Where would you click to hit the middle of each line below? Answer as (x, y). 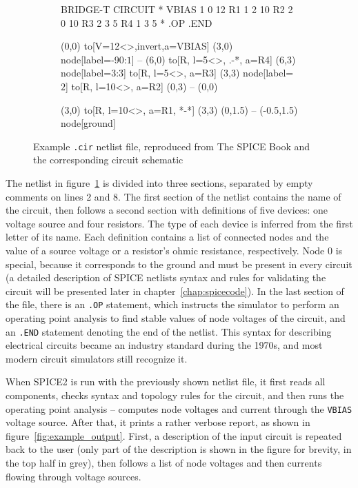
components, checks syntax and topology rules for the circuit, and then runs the (175, 395)
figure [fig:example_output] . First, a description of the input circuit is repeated (174, 435)
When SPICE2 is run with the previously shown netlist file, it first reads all (166, 382)
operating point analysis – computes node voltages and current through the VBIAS (179, 408)
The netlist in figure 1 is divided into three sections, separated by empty (159, 183)
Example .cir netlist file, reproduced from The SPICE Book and (172, 146)
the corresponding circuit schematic (108, 160)
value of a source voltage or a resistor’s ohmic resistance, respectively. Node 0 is (174, 250)
